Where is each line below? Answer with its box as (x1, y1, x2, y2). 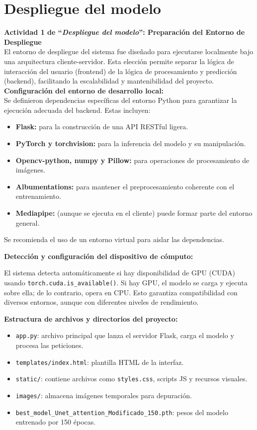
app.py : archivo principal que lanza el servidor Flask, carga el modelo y (15, 330, 234, 341)
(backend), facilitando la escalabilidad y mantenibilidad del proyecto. (4, 76, 214, 86)
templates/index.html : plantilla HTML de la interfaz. (15, 356, 184, 367)
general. (15, 217, 40, 228)
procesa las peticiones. (15, 340, 84, 350)
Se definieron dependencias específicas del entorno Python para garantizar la (4, 95, 237, 105)
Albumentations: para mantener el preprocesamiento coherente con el (15, 181, 235, 191)
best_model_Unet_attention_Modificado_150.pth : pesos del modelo (15, 407, 228, 417)
